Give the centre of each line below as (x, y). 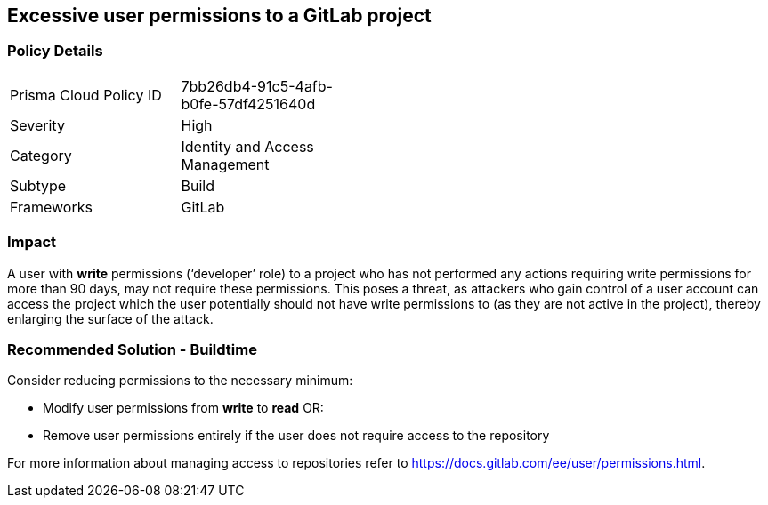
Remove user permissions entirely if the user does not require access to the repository (296, 436)
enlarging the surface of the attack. (110, 318)
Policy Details (55, 51)
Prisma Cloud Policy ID (86, 95)
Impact (32, 242)
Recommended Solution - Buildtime (132, 349)
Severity (37, 125)
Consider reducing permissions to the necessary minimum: (180, 381)
